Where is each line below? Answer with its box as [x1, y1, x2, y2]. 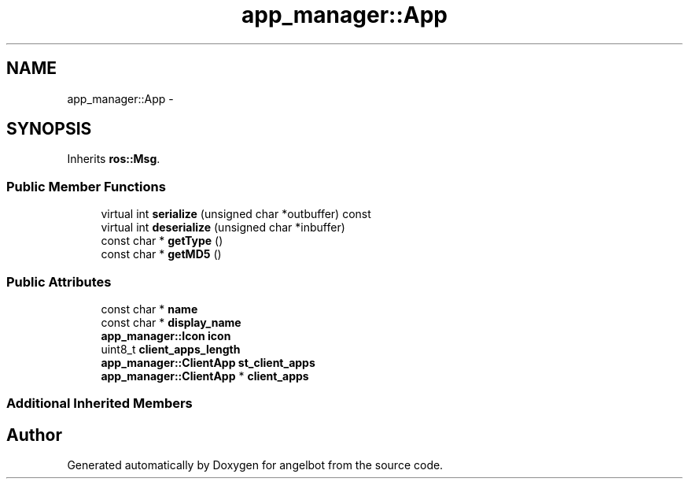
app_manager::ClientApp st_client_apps [101, 355, 315, 369]
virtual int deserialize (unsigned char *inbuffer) [101, 220, 345, 235]
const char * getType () [101, 234, 223, 248]
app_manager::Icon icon [101, 328, 231, 342]
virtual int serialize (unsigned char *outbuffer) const [101, 207, 371, 221]
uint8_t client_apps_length [101, 342, 241, 356]
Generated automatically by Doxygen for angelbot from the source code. [67, 458, 444, 472]
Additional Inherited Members [6, 395, 193, 412]
